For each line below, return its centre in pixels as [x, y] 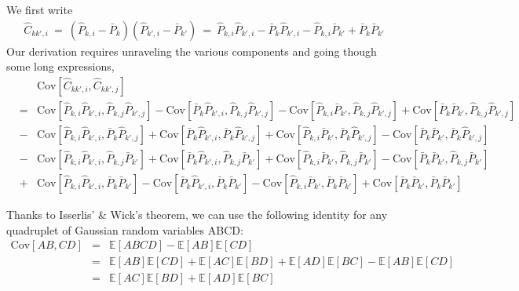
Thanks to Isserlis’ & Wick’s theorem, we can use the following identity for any [197, 214]
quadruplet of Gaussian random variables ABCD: [125, 229]
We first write [40, 9]
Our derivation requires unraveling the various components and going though [192, 51]
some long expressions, [60, 66]
